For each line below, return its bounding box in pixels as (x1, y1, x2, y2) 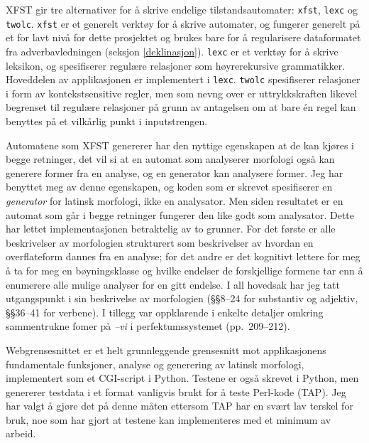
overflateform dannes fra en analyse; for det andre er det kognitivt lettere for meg (6, 249, 360, 264)
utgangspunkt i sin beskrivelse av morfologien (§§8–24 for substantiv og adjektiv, (6, 291, 358, 306)
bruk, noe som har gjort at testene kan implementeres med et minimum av (6, 412, 331, 427)
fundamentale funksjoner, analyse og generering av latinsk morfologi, (6, 356, 304, 371)
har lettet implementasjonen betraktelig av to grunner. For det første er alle (6, 221, 336, 236)
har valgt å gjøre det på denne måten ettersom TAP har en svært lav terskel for (6, 398, 353, 413)
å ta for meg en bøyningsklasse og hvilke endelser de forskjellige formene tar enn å (6, 262, 363, 277)
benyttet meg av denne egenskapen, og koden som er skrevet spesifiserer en (6, 179, 333, 194)
